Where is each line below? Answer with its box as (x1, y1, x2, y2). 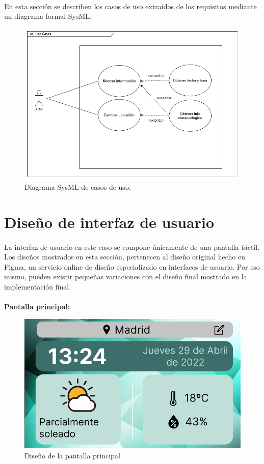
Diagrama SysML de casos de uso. (24, 182, 131, 192)
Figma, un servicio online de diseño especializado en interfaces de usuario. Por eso (4, 261, 260, 272)
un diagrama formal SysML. (4, 11, 92, 21)
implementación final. (4, 281, 71, 292)
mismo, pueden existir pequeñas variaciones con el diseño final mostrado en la (4, 271, 247, 282)
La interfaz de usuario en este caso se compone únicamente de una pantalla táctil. (4, 241, 260, 252)
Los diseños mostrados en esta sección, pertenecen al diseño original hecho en (4, 251, 245, 262)
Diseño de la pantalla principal (24, 450, 120, 460)
